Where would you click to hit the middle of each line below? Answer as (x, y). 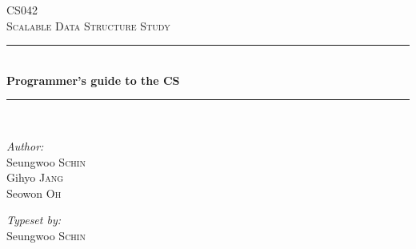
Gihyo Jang (35, 177)
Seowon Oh (34, 193)
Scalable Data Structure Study (88, 25)
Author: (25, 145)
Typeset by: (34, 220)
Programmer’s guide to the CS (93, 80)
